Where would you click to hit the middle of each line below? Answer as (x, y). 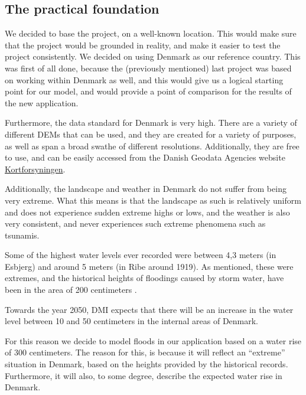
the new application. (42, 102)
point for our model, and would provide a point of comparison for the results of (148, 91)
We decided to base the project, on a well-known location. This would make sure (151, 33)
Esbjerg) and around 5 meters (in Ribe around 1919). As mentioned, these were (149, 266)
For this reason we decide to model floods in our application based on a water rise (153, 340)
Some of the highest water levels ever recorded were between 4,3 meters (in (141, 255)
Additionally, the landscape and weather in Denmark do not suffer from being (146, 189)
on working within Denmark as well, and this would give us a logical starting (144, 79)
